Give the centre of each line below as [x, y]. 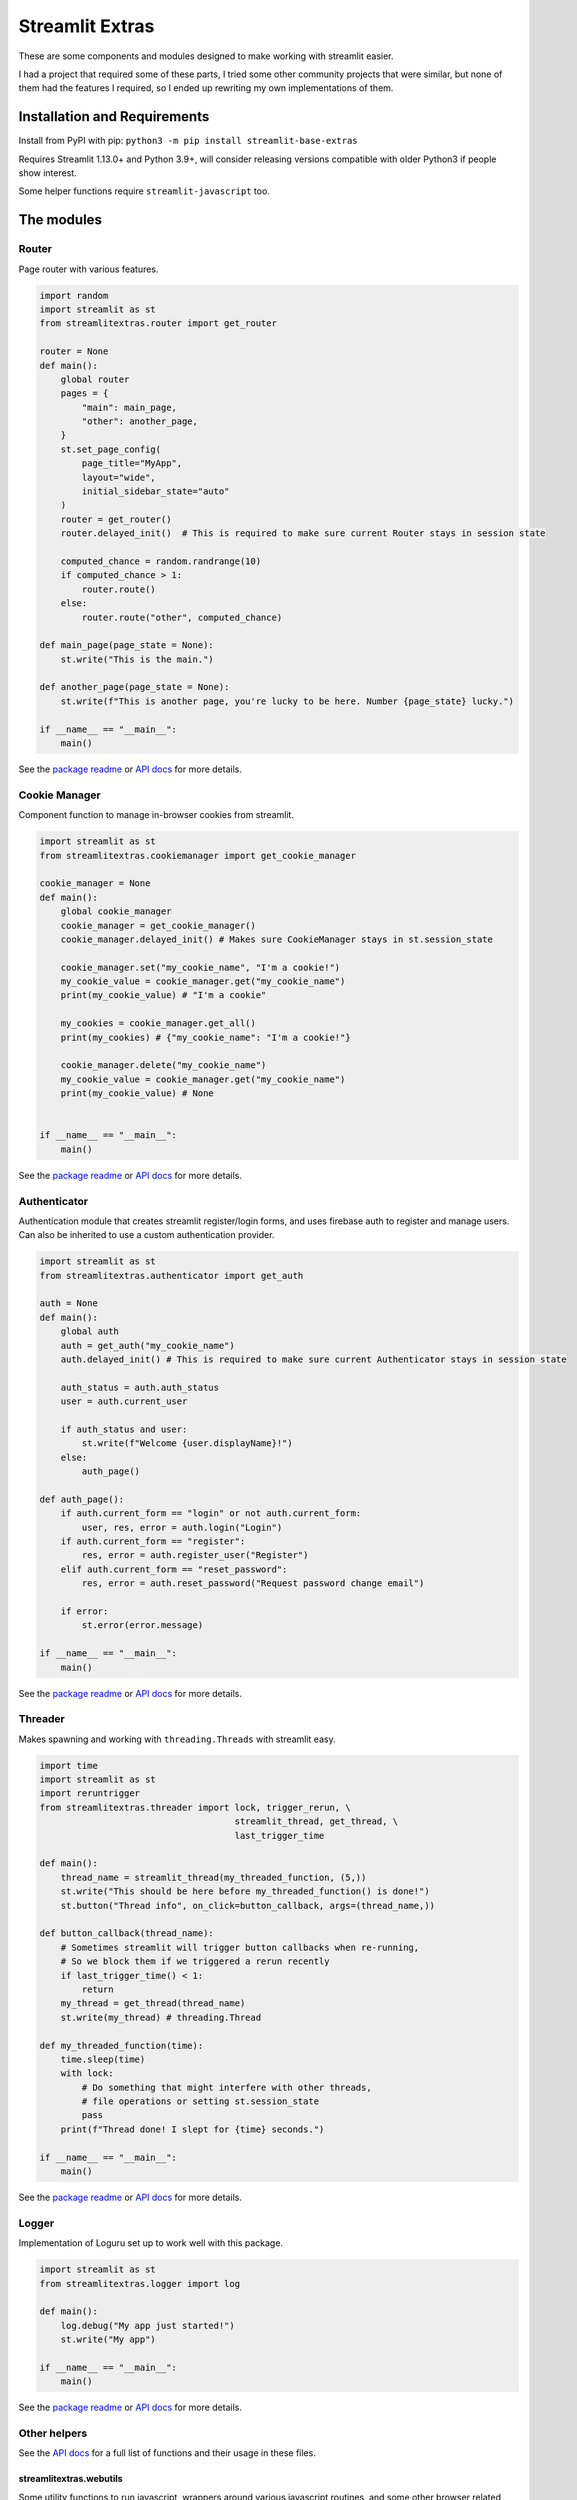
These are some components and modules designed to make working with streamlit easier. [206, 56]
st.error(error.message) [142, 1625]
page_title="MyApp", [132, 463]
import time [69, 1765]
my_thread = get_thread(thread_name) [153, 2003]
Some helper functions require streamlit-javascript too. [144, 191]
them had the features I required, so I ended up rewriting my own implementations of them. [206, 88]
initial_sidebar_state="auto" [155, 491]
